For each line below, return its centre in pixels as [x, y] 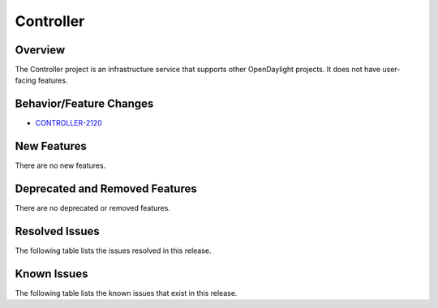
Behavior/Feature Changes [84, 104]
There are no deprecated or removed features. [92, 208]
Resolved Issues [58, 231]
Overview [40, 50]
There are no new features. [60, 165]
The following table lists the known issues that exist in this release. [126, 293]
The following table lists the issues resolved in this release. [113, 250]
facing [26, 80]
